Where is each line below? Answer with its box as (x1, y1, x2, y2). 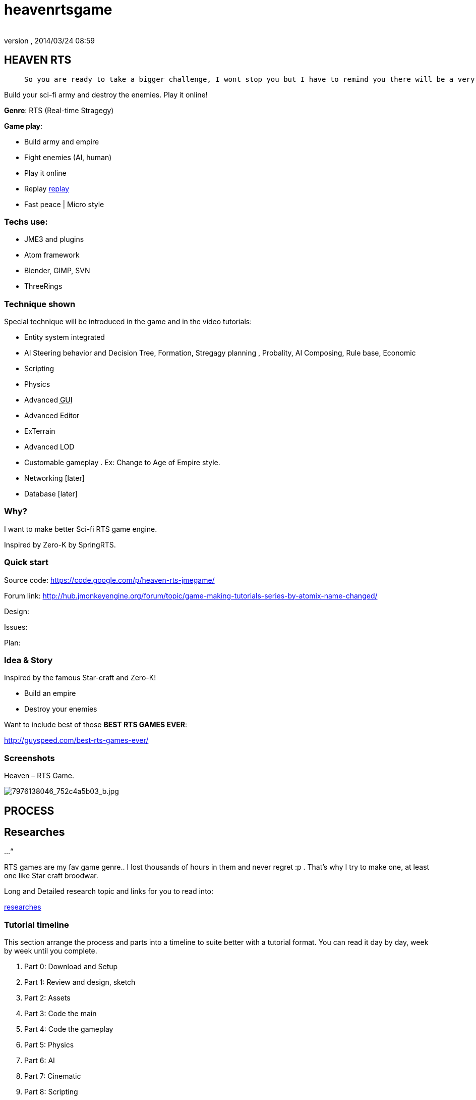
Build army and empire (24, 137, 99, 146)
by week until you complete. (4, 946, 97, 956)
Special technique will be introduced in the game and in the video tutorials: (4, 317, 252, 326)
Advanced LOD (24, 442, 75, 452)
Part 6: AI (24, 1056, 55, 1065)
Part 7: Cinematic (24, 1072, 81, 1081)
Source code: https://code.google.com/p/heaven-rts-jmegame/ (4, 575, 215, 584)
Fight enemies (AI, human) (24, 153, 112, 162)
